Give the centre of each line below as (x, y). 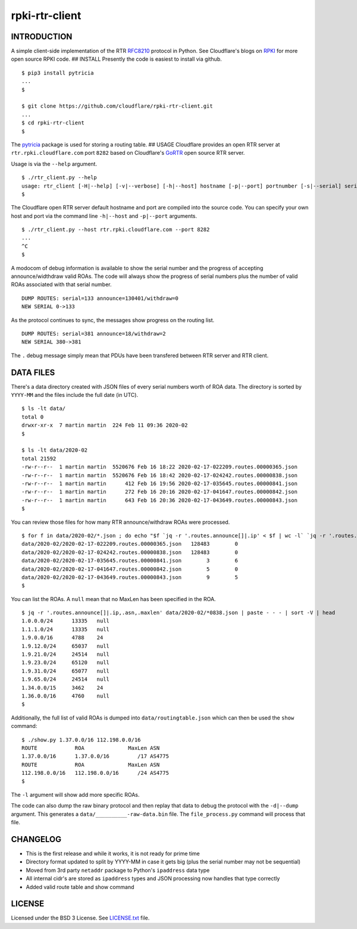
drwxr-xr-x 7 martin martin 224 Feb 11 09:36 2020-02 (105, 425)
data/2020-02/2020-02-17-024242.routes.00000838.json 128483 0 (130, 552)
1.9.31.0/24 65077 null (66, 671)
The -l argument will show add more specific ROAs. (75, 795)
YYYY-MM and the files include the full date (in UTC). (75, 395)
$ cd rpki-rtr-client (53, 123)
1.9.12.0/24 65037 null (66, 646)
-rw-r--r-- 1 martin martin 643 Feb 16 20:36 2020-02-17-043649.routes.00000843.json (159, 500)
